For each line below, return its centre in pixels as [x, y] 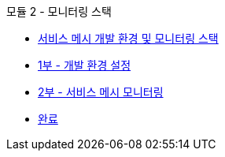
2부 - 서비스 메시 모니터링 [101, 92]
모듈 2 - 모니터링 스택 [59, 11]
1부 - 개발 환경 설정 [85, 65]
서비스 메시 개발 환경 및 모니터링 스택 [128, 38]
